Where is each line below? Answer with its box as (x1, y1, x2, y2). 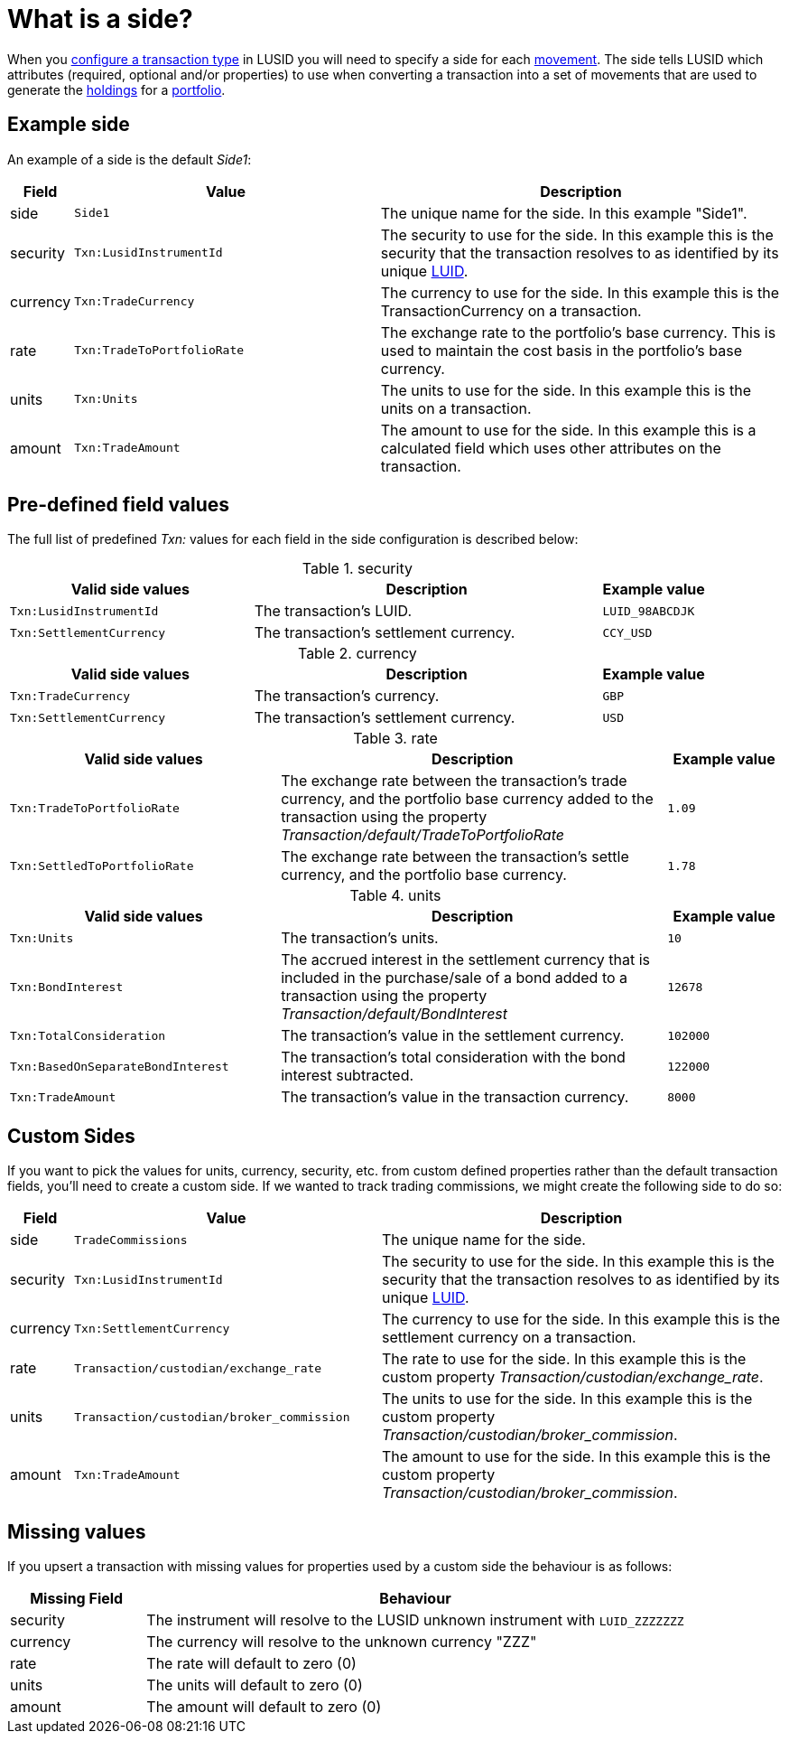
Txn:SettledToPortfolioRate (10, 858, 194, 873)
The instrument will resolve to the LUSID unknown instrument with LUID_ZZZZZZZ (146, 1611, 684, 1630)
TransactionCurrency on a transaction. (380, 301, 642, 320)
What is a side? (7, 4, 193, 34)
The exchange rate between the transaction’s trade (281, 772, 627, 791)
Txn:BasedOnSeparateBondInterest (10, 1059, 229, 1073)
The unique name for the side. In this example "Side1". (380, 203, 747, 222)
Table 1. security (302, 559, 413, 578)
